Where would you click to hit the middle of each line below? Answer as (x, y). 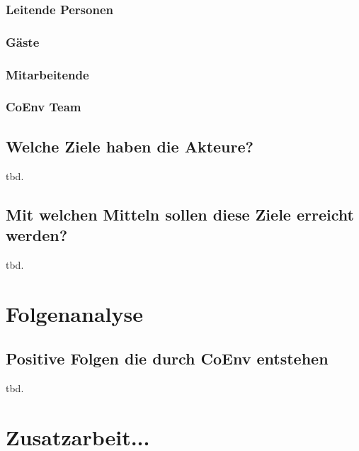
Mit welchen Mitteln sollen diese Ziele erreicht (180, 214)
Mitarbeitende (47, 74)
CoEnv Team (44, 107)
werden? (37, 234)
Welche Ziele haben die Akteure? (130, 146)
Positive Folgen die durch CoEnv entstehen (167, 358)
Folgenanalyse (74, 313)
